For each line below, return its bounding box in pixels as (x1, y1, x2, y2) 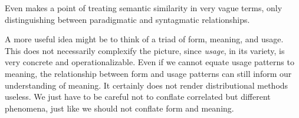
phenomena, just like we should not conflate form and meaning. (5, 102, 234, 114)
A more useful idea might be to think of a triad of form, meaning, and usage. (5, 33, 284, 45)
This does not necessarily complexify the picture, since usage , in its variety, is (5, 44, 285, 56)
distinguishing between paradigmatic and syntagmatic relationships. (5, 13, 250, 25)
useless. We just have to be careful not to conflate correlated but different (5, 90, 271, 103)
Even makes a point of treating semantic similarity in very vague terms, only (5, 2, 282, 14)
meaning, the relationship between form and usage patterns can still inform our (5, 67, 292, 79)
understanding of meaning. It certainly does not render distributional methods (5, 79, 288, 91)
